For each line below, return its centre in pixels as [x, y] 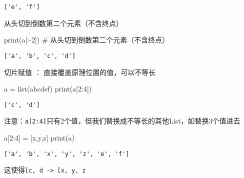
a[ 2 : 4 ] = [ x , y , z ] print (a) [39, 137]
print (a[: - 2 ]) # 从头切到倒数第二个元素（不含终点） [87, 40]
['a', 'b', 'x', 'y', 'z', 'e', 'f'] [67, 154]
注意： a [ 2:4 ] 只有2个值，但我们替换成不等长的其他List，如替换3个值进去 [122, 121]
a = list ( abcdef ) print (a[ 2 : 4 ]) [48, 89]
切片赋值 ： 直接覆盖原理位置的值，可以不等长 [80, 72]
